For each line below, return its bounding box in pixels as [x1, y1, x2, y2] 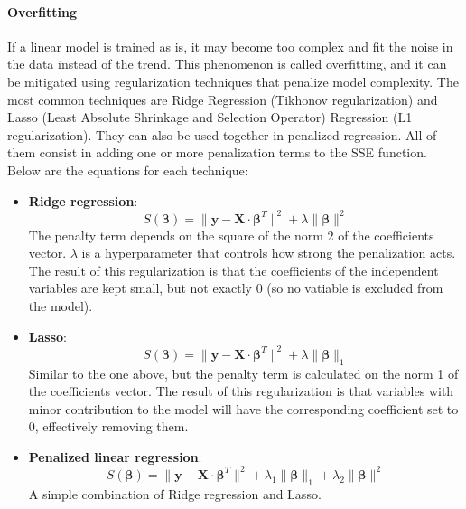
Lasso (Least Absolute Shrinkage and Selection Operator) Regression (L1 [7, 108, 413, 127]
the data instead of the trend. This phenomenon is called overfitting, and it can [7, 54, 447, 73]
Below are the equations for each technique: [7, 160, 248, 179]
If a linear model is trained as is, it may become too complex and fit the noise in [7, 36, 453, 55]
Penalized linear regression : [28, 447, 202, 466]
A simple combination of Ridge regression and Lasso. [28, 484, 322, 503]
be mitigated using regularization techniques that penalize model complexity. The [7, 71, 459, 90]
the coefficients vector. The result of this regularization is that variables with [28, 382, 454, 401]
